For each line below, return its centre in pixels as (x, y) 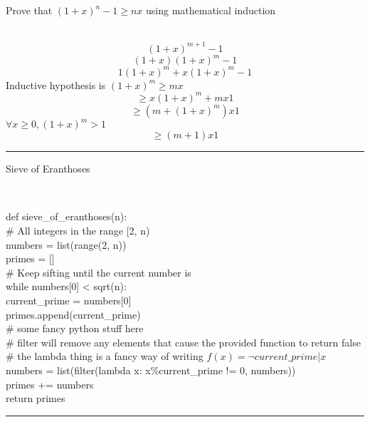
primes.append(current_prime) (73, 314)
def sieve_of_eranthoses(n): (67, 216)
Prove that (29, 10)
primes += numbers (50, 384)
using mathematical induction (211, 10)
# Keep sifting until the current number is (99, 272)
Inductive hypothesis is (56, 84)
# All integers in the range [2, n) (78, 231)
